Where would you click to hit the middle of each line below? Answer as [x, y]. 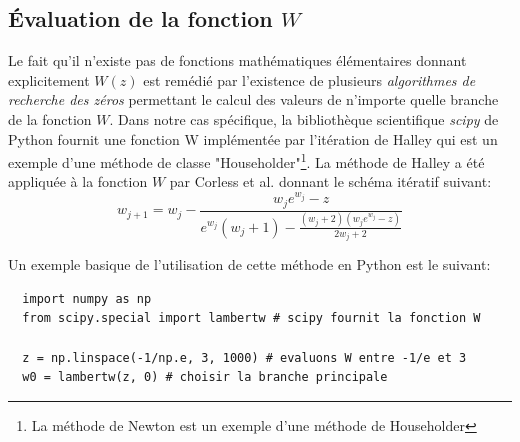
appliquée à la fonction [78, 181]
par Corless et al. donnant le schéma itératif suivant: [330, 181]
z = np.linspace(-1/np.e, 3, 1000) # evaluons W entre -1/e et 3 [244, 357]
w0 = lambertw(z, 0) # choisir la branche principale [205, 377]
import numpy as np [87, 298]
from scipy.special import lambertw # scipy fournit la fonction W [251, 318]
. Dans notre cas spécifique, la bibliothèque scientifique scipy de [304, 118]
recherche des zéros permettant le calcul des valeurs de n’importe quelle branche [253, 99]
